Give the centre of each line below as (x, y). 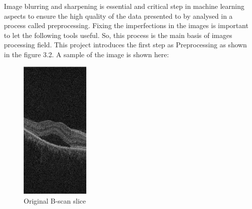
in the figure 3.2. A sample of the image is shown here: (87, 54)
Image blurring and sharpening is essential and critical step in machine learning (124, 6)
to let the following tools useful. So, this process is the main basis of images (118, 35)
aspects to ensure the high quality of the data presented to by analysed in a (118, 16)
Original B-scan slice (55, 200)
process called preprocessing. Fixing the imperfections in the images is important (126, 25)
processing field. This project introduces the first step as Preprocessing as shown (126, 45)
